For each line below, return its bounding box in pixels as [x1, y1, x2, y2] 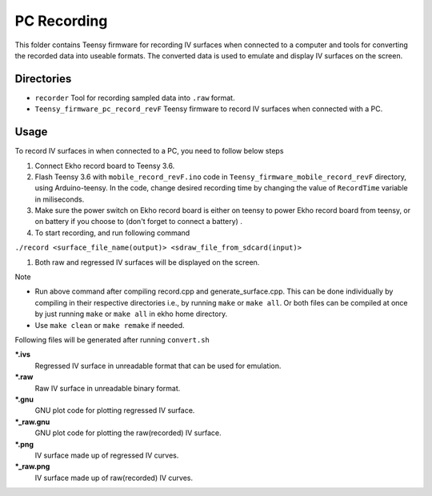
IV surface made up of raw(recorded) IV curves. [34, 473, 194, 482]
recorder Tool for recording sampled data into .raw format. [34, 93, 235, 102]
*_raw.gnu [14, 417, 50, 426]
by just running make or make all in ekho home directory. [34, 309, 228, 319]
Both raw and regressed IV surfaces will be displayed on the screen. [34, 257, 260, 267]
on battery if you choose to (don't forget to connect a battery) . [34, 217, 243, 226]
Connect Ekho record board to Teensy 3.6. [34, 161, 175, 170]
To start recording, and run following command [34, 228, 190, 238]
